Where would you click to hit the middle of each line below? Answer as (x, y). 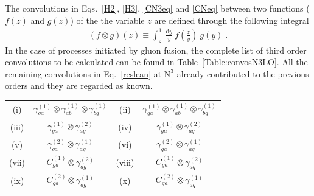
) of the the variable (107, 20)
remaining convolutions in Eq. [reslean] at (83, 73)
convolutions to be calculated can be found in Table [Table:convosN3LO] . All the (156, 62)
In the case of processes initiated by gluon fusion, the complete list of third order (156, 50)
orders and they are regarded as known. (79, 86)
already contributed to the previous (243, 73)
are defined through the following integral (232, 20)
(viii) (125, 162)
